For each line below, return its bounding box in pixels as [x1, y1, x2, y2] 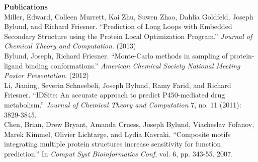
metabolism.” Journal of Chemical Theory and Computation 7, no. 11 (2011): [4, 99, 241, 109]
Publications [4, 1, 48, 11]
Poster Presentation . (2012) [4, 70, 89, 80]
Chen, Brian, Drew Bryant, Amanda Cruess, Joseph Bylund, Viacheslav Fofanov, [4, 119, 254, 129]
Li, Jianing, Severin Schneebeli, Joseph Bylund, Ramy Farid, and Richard [4, 79, 231, 90]
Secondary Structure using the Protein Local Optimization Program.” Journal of [4, 30, 252, 41]
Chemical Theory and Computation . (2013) [4, 40, 136, 51]
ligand [4, 60, 23, 70]
